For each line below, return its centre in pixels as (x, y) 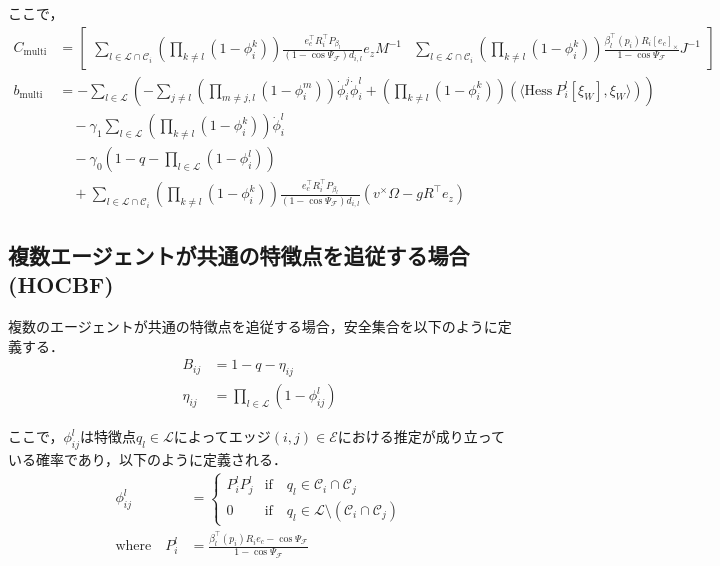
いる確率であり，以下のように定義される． (147, 458)
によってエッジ (222, 436)
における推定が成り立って (421, 436)
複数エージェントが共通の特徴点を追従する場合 (239, 254)
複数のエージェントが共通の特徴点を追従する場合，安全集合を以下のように (253, 325)
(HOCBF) (61, 284)
